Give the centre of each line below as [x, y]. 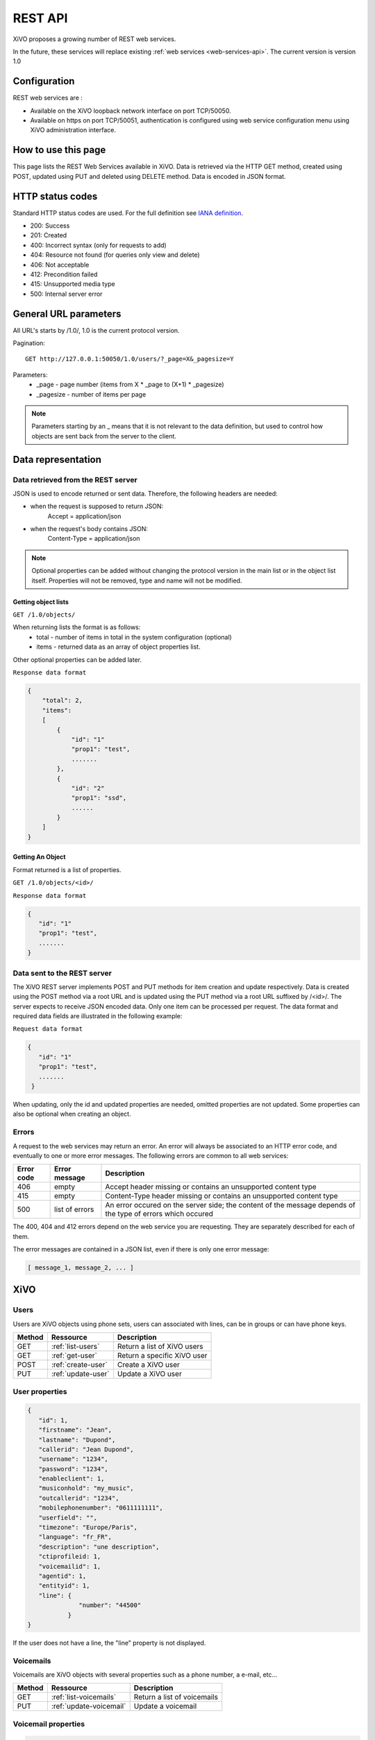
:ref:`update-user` [81, 1374]
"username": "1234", [74, 1459]
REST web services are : [48, 98]
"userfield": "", [68, 1518]
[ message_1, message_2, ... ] [81, 1268]
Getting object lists [41, 601]
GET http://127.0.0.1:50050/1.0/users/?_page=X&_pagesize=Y [130, 359]
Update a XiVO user [149, 1374]
